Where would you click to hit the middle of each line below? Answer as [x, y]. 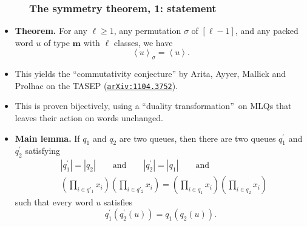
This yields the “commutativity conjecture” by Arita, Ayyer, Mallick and [150, 74]
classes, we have [143, 42]
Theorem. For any [51, 31]
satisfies [118, 202]
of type [57, 42]
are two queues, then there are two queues [197, 138]
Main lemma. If [47, 138]
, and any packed [267, 31]
